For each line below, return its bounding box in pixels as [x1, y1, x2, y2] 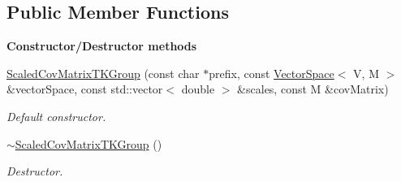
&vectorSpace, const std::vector [6, 80, 163, 97]
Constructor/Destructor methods [6, 37, 197, 54]
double [181, 80, 215, 97]
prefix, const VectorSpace [209, 64, 334, 81]
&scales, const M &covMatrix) [237, 80, 389, 97]
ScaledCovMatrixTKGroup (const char [6, 64, 200, 81]
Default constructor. [6, 107, 106, 124]
